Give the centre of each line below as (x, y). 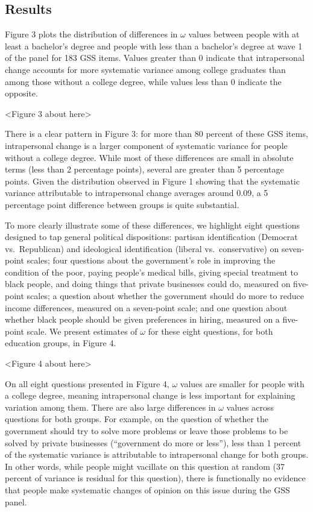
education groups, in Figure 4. (61, 343)
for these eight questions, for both (210, 331)
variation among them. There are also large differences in (110, 407)
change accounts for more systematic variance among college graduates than (145, 69)
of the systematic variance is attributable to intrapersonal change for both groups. (157, 454)
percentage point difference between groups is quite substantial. (122, 204)
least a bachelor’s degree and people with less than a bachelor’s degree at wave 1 (154, 46)
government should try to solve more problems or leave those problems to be (147, 431)
